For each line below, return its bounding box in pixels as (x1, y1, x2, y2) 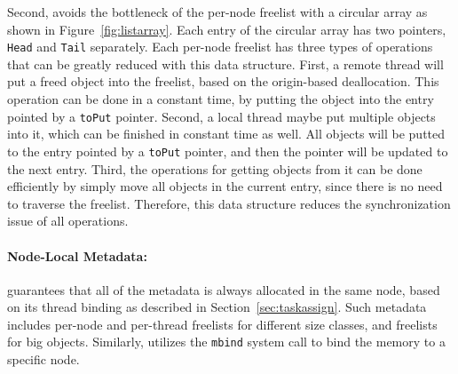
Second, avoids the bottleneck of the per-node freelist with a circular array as (7, 3, 428, 20)
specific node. (7, 350, 80, 369)
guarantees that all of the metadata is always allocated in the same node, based (7, 280, 440, 298)
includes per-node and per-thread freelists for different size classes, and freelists (7, 314, 438, 333)
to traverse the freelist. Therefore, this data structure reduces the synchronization (7, 194, 451, 212)
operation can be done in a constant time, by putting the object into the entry (7, 90, 434, 108)
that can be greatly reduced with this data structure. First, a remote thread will (7, 54, 444, 73)
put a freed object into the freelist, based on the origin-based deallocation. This (7, 72, 439, 91)
